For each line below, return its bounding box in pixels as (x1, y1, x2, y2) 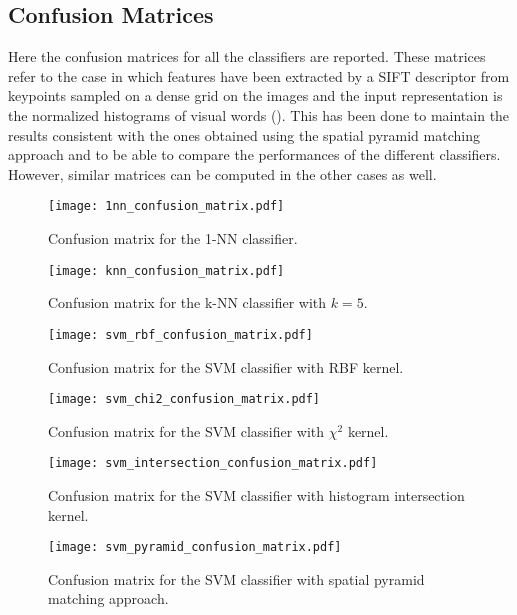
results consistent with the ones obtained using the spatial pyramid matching (8, 124, 480, 145)
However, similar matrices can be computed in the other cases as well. (8, 163, 437, 184)
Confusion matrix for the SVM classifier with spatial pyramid (48, 568, 425, 589)
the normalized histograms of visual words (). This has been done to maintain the (8, 104, 510, 125)
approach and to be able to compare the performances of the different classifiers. (8, 144, 501, 165)
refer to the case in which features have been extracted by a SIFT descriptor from (8, 65, 510, 86)
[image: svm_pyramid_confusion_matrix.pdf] (48, 540, 342, 555)
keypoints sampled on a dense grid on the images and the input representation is (8, 85, 503, 106)
